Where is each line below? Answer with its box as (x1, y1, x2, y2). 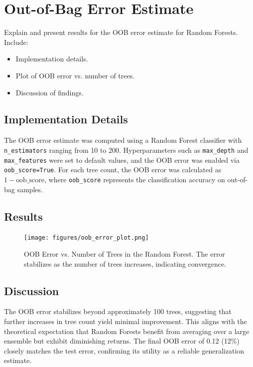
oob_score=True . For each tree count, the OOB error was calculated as (4, 164, 222, 175)
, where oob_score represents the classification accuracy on (44, 174, 225, 184)
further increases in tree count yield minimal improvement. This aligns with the (4, 316, 247, 326)
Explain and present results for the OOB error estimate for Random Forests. (4, 27, 238, 37)
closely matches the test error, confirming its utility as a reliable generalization (4, 345, 245, 356)
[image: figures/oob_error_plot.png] (24, 234, 149, 242)
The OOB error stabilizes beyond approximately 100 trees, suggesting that (4, 306, 232, 317)
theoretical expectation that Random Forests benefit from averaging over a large (4, 326, 250, 336)
